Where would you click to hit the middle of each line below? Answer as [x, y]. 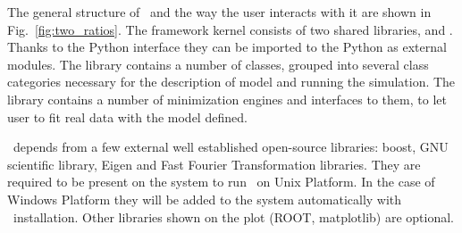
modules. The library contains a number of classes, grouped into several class [218, 64]
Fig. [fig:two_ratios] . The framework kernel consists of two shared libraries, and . [230, 29]
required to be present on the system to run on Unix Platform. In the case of [221, 182]
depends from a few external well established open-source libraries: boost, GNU [231, 147]
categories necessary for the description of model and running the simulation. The [231, 82]
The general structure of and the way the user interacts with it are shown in [219, 12]
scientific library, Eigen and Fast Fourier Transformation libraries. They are [214, 164]
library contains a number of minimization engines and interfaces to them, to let [227, 99]
